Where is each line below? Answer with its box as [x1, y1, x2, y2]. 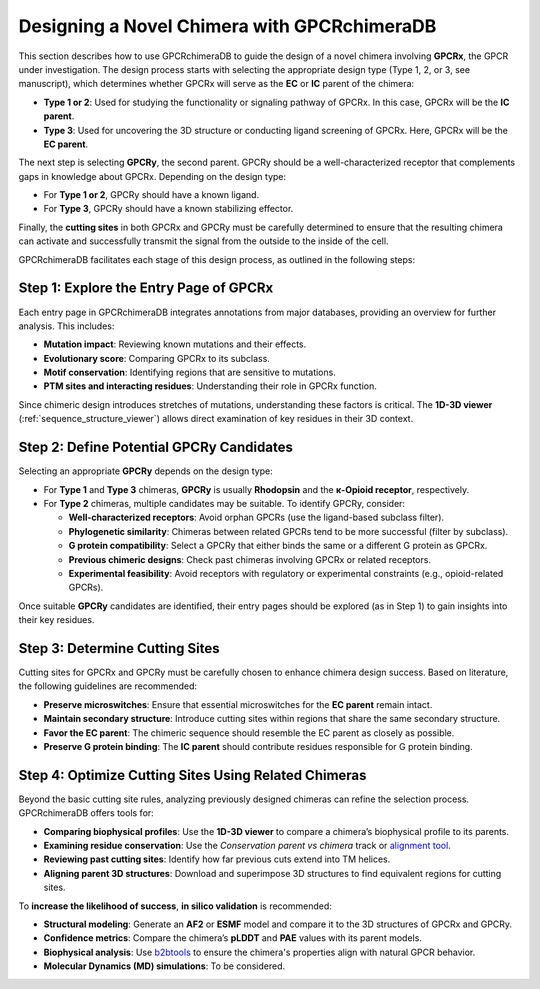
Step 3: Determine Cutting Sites [18, 640, 220, 657]
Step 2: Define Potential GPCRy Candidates [18, 439, 294, 456]
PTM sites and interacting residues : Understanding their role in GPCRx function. [43, 380, 377, 392]
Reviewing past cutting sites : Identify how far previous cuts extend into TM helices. [43, 853, 391, 865]
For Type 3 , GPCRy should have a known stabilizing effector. [43, 203, 294, 215]
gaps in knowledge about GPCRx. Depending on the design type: [18, 170, 287, 182]
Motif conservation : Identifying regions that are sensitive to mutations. [43, 366, 337, 379]
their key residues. [18, 614, 95, 626]
